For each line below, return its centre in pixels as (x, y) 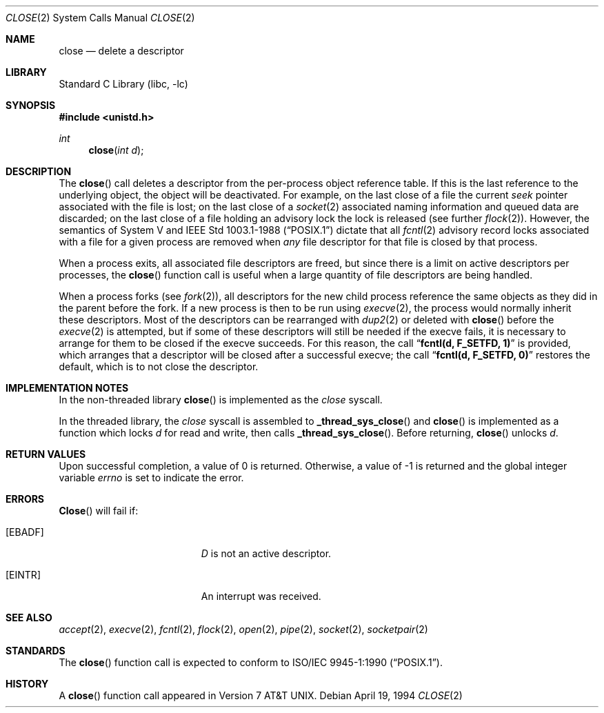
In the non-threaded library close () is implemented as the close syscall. (221, 400)
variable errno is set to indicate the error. (151, 478)
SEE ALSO (29, 617)
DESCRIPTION (39, 171)
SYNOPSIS (31, 105)
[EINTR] (23, 575)
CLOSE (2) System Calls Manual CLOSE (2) (100, 18)
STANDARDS (36, 651)
